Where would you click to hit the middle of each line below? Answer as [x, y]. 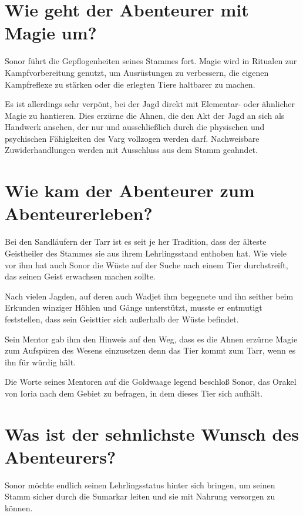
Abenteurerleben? [79, 213]
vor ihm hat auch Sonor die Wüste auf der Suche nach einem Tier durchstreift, [147, 264]
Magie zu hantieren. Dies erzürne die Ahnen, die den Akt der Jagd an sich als [145, 115]
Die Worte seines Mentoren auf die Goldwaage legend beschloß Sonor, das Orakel [151, 382]
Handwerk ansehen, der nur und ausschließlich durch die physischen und [135, 127]
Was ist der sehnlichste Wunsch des [152, 433]
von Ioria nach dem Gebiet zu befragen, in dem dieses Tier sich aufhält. [134, 393]
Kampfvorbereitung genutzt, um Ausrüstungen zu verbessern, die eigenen [137, 72]
